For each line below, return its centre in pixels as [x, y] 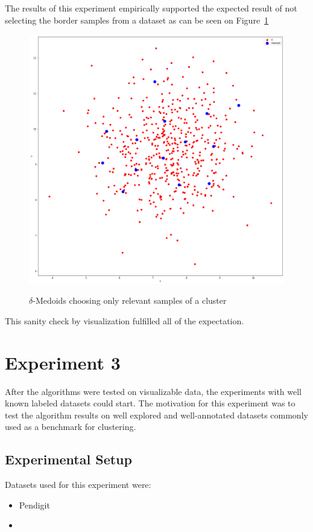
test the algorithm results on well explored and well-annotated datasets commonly [156, 415]
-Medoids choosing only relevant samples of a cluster [130, 300]
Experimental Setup [68, 459]
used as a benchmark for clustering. [71, 427]
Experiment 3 [63, 362]
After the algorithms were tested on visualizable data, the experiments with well [153, 391]
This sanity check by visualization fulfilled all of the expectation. [125, 320]
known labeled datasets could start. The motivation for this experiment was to [150, 403]
